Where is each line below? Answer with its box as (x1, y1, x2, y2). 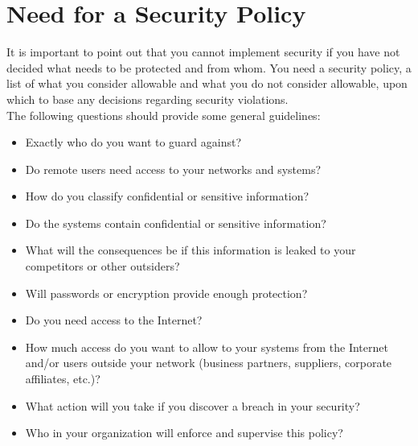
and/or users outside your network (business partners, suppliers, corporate (25, 354, 392, 371)
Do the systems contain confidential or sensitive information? (25, 214, 326, 231)
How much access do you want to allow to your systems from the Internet (25, 338, 388, 355)
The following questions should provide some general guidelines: (6, 106, 321, 123)
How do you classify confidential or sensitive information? (25, 188, 309, 204)
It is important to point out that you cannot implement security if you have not (6, 43, 400, 60)
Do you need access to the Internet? (25, 312, 203, 328)
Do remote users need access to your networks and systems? (25, 160, 322, 177)
